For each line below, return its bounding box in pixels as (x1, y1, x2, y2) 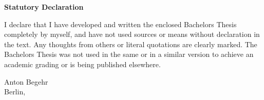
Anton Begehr (4, 76, 48, 87)
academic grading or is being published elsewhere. (4, 58, 161, 69)
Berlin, (4, 86, 26, 97)
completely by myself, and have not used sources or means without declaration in (4, 29, 260, 39)
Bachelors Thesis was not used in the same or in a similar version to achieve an (4, 49, 254, 59)
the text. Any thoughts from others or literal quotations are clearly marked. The (4, 38, 257, 49)
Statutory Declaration (4, 2, 84, 12)
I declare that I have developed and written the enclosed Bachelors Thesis (4, 18, 237, 29)
